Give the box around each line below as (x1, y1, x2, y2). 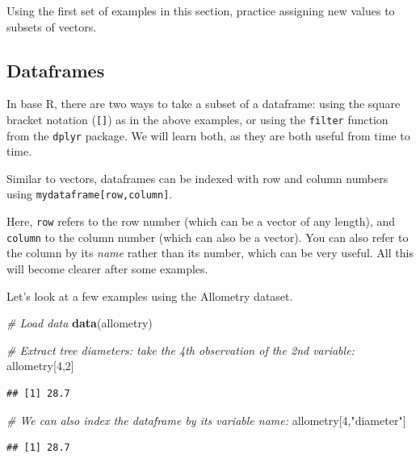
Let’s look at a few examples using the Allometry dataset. (6, 287, 293, 304)
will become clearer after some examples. (6, 260, 208, 277)
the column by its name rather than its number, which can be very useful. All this (6, 244, 414, 261)
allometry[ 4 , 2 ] (6, 357, 74, 374)
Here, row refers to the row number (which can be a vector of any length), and (6, 213, 396, 230)
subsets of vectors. (6, 18, 97, 35)
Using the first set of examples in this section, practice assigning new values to (6, 2, 395, 19)
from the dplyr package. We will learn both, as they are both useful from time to (6, 127, 410, 144)
